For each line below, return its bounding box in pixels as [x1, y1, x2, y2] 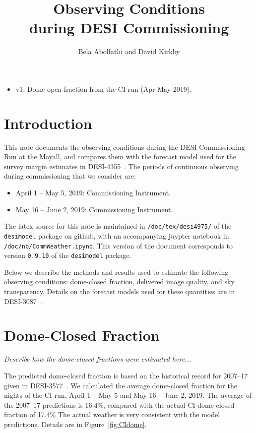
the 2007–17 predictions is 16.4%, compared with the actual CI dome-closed [4, 399, 235, 410]
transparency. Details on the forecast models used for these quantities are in [4, 286, 235, 296]
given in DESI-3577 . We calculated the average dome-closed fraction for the [4, 380, 237, 390]
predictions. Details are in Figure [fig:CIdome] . [4, 419, 147, 429]
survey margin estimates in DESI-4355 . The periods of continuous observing [4, 161, 239, 171]
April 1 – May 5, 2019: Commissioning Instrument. [15, 187, 171, 197]
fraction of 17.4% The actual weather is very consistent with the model [4, 409, 220, 420]
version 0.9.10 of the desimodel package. [4, 250, 131, 260]
